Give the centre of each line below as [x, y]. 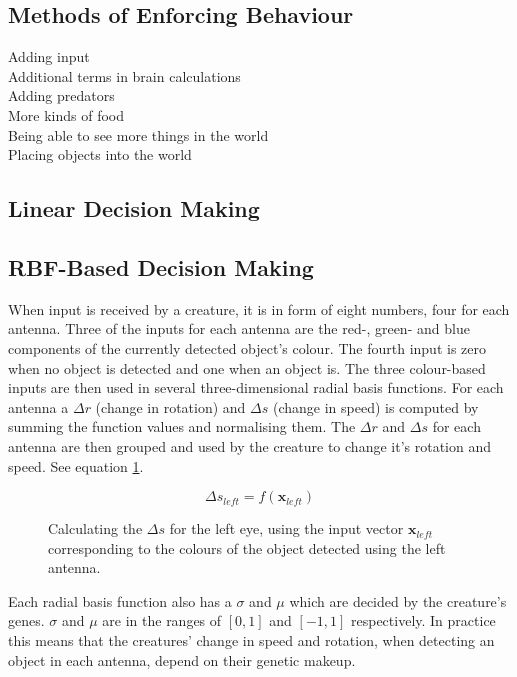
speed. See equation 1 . [76, 465]
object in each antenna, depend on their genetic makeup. [182, 659]
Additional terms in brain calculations [124, 75]
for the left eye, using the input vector [286, 528]
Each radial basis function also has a [120, 600]
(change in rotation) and [170, 406]
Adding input [49, 56]
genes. [26, 620]
